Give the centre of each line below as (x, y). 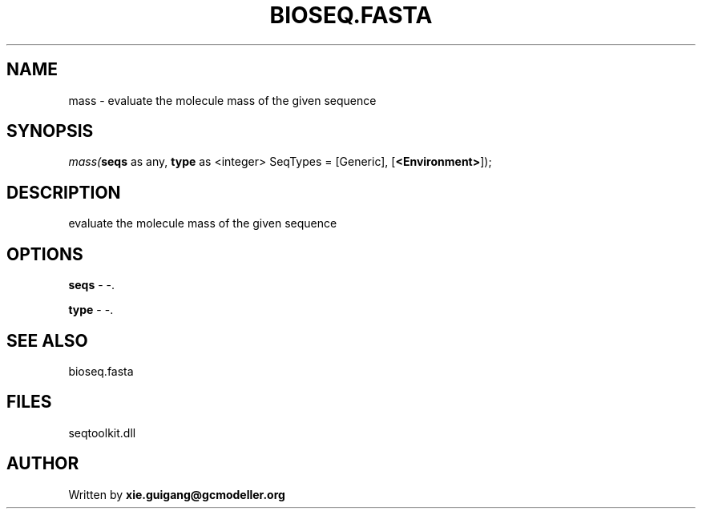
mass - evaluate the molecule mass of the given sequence (222, 100)
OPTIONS (45, 254)
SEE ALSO (47, 340)
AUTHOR (43, 464)
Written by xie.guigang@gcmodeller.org (177, 494)
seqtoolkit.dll (102, 433)
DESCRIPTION (64, 192)
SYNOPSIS (50, 131)
